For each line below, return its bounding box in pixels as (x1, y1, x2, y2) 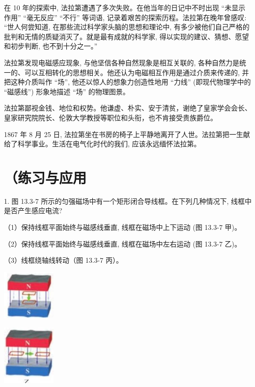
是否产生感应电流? (4, 205, 62, 216)
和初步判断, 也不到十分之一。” (4, 41, 98, 51)
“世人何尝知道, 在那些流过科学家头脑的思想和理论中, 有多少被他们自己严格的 (4, 22, 250, 32)
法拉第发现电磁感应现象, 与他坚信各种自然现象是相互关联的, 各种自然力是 (4, 57, 240, 67)
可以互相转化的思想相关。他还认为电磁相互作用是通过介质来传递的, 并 (24, 67, 249, 77)
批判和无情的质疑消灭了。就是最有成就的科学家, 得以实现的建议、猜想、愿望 (4, 31, 249, 41)
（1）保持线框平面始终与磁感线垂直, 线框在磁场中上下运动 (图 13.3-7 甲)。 (4, 222, 241, 232)
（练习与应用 (4, 167, 87, 187)
